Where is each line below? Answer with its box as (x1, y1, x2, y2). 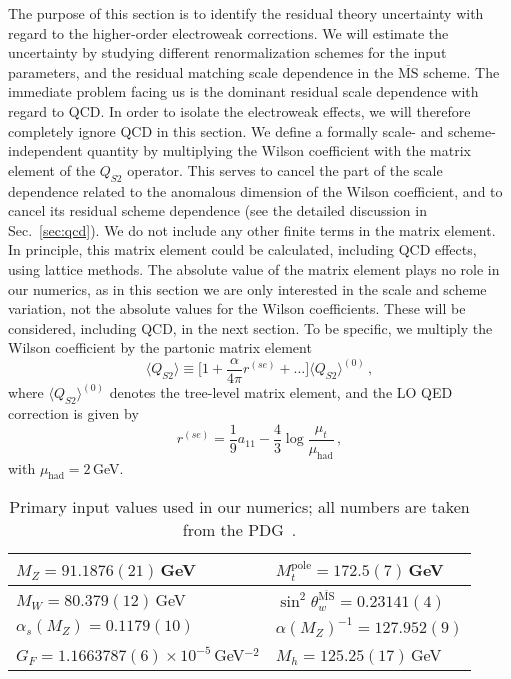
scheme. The (423, 61, 500, 82)
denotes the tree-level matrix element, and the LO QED (109, 382, 453, 403)
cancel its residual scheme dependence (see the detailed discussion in (8, 200, 427, 221)
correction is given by (8, 403, 139, 424)
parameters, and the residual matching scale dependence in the (8, 61, 394, 82)
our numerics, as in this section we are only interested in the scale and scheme (8, 278, 487, 299)
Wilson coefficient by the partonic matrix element (8, 337, 312, 358)
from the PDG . (182, 518, 297, 542)
